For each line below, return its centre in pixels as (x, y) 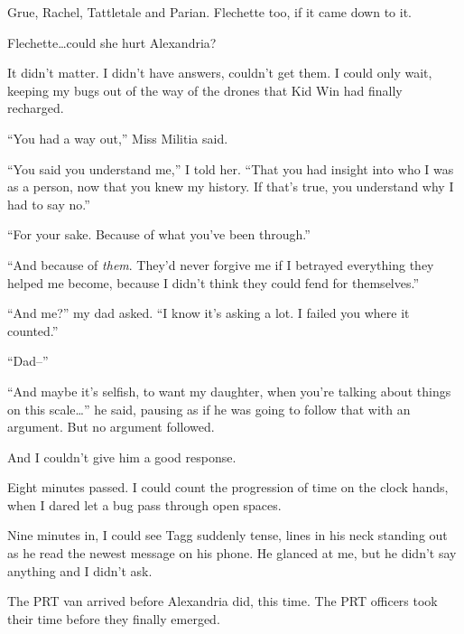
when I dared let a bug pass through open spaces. (144, 504)
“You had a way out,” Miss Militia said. (118, 138)
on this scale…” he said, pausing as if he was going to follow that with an (209, 409)
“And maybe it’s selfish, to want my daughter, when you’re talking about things (229, 391)
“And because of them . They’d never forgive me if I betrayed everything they (221, 264)
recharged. (36, 108)
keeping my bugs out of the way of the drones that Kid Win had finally (205, 90)
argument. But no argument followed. (111, 427)
